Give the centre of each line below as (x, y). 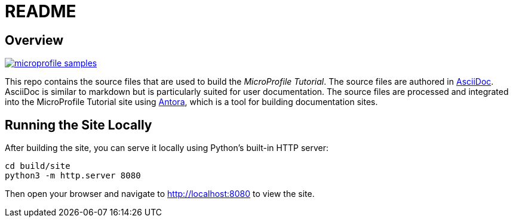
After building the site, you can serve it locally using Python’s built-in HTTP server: (167, 148)
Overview (34, 40)
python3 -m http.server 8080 (73, 176)
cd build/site (38, 166)
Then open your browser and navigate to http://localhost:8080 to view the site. (160, 194)
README (41, 11)
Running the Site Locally (79, 125)
